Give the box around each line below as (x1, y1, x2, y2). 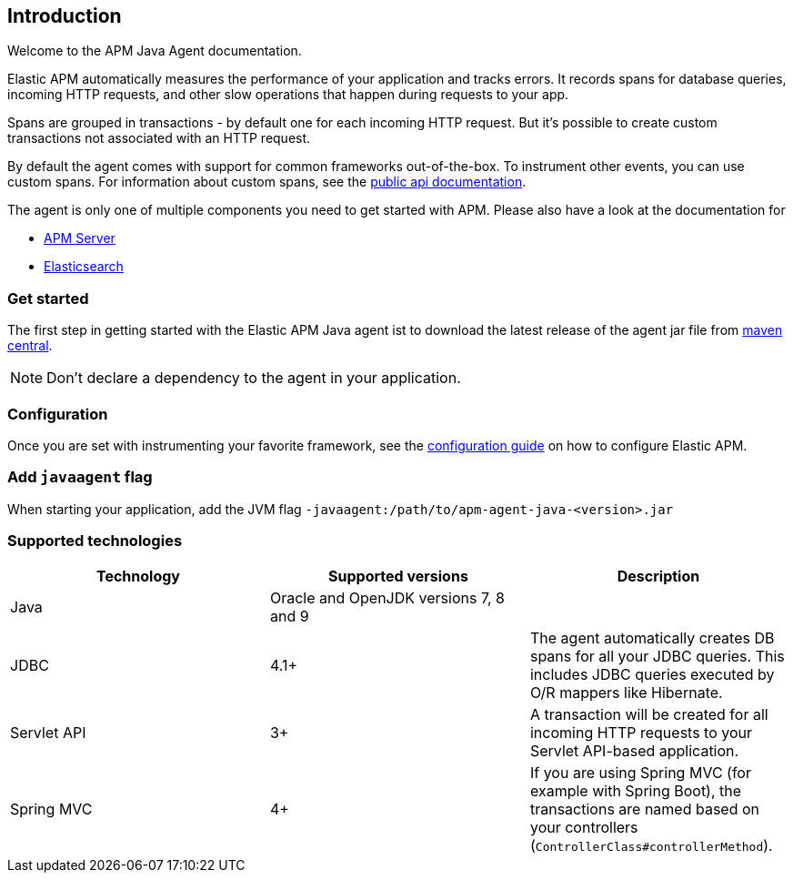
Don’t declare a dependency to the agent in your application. (46, 369, 461, 388)
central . (7, 338, 53, 354)
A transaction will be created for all (529, 705, 768, 724)
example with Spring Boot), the (529, 782, 742, 801)
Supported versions (328, 567, 468, 586)
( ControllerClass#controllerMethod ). (529, 836, 773, 855)
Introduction (7, 5, 122, 27)
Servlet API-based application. (529, 742, 739, 761)
